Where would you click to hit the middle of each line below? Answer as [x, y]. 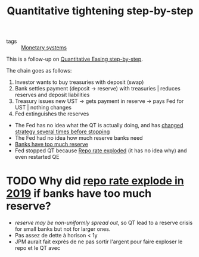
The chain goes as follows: [39, 71]
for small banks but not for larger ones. [63, 229]
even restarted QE [37, 157]
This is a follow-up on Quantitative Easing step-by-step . [74, 59]
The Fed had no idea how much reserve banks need [79, 138]
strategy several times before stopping [62, 131]
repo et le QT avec [38, 248]
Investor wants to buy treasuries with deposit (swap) [79, 82]
